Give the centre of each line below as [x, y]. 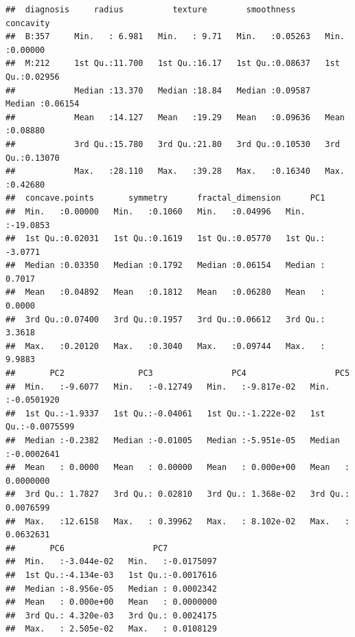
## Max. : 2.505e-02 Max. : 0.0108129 [111, 629]
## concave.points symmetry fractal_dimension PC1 [165, 198]
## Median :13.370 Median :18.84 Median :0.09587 [158, 90]
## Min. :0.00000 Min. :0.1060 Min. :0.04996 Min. [156, 211]
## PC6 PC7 [87, 548]
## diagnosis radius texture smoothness [151, 10]
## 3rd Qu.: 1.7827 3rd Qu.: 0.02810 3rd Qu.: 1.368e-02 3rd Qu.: [178, 494]
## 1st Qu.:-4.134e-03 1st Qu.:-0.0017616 [111, 575]
